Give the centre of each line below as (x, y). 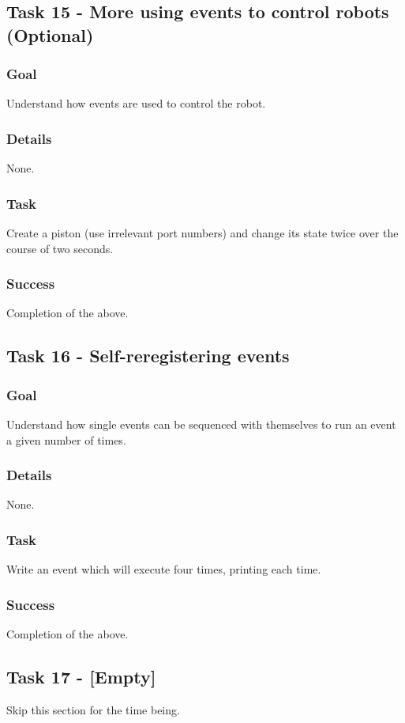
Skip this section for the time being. (93, 709)
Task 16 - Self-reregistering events (148, 356)
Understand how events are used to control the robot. (136, 103)
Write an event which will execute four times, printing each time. (164, 569)
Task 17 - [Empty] (81, 677)
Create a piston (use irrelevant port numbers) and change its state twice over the (202, 233)
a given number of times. (66, 439)
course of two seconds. (60, 248)
